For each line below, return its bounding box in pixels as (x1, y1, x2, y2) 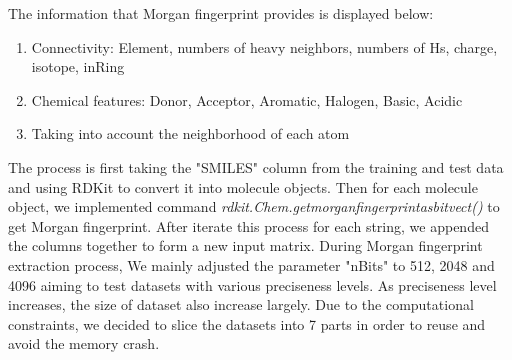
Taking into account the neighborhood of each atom (31, 123, 350, 144)
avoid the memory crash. (8, 333, 160, 354)
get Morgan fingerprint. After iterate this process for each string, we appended (8, 215, 489, 236)
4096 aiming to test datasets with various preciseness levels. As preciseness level (8, 274, 497, 295)
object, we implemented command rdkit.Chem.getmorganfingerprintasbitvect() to (8, 196, 500, 217)
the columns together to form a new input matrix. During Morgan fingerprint (8, 235, 483, 256)
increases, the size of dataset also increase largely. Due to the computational (8, 294, 474, 315)
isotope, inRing (31, 56, 125, 77)
